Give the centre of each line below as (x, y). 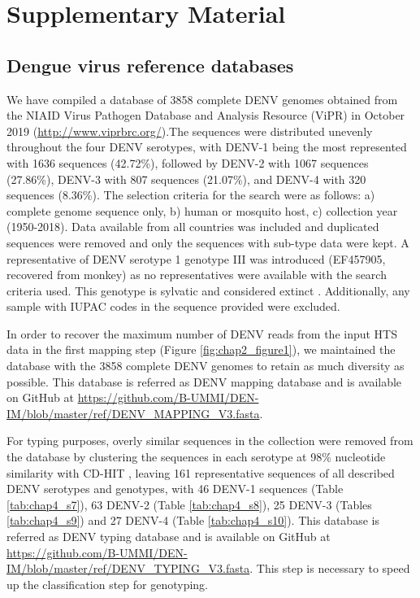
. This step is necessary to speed (330, 568)
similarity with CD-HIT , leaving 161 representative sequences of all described (201, 472)
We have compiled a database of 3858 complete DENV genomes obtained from (202, 99)
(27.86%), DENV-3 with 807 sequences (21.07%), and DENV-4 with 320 (186, 179)
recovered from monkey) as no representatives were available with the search (197, 275)
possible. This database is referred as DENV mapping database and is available (204, 381)
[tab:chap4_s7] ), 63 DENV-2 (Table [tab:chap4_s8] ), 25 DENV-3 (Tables (189, 504)
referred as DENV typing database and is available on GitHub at (169, 537)
